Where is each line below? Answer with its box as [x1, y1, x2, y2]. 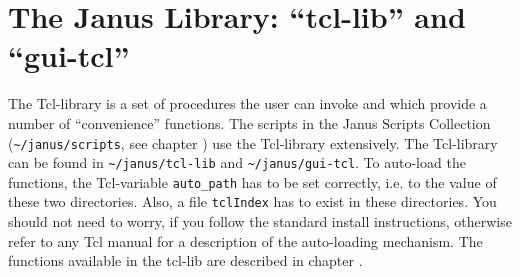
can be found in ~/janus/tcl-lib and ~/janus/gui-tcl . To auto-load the [8, 152, 466, 173]
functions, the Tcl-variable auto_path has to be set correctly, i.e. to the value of [8, 171, 497, 192]
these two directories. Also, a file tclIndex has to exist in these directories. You [8, 191, 497, 212]
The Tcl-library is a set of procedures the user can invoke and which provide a [8, 93, 487, 114]
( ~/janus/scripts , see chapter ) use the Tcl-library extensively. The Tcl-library [8, 132, 498, 153]
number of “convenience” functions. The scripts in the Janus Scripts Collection [8, 112, 491, 133]
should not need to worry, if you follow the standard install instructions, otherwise [8, 211, 512, 232]
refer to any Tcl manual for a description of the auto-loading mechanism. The [8, 230, 483, 251]
